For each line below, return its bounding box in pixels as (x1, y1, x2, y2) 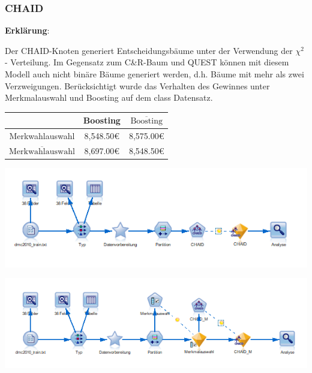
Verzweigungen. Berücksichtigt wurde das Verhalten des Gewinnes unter (5, 79, 270, 92)
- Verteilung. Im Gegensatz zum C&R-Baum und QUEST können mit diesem (5, 56, 289, 68)
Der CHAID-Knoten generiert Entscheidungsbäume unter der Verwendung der (5, 44, 293, 56)
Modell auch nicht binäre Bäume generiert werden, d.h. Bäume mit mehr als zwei (5, 68, 304, 80)
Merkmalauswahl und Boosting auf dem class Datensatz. (5, 91, 213, 104)
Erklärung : (5, 24, 50, 37)
